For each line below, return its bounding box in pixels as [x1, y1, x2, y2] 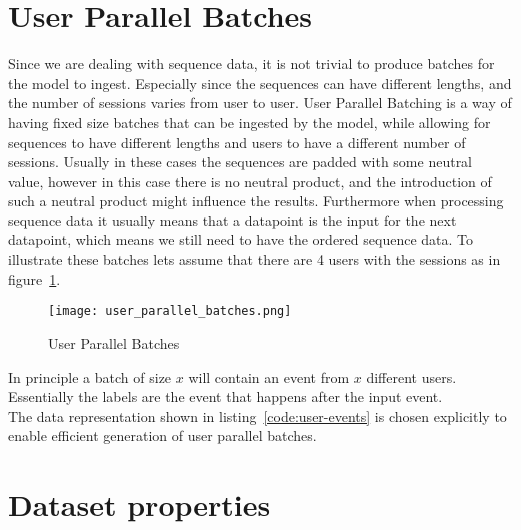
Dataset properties [8, 484, 271, 525]
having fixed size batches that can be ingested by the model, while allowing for [8, 111, 491, 132]
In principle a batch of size [8, 366, 172, 387]
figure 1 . [8, 268, 61, 289]
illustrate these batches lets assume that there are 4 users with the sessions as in [8, 249, 501, 270]
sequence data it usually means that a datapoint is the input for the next [8, 209, 457, 230]
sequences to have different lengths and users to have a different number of [8, 131, 466, 152]
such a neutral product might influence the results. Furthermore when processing [8, 190, 504, 211]
